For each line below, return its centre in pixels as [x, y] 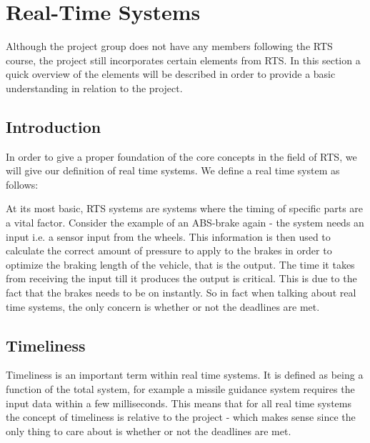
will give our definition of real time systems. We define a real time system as [173, 170]
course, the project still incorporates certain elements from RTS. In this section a [183, 60]
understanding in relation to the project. [94, 88]
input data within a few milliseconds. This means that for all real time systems [179, 403]
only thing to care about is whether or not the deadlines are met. [149, 430]
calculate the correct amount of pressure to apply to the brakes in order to [169, 250]
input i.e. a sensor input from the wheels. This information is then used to [168, 236]
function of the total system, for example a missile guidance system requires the [180, 389]
